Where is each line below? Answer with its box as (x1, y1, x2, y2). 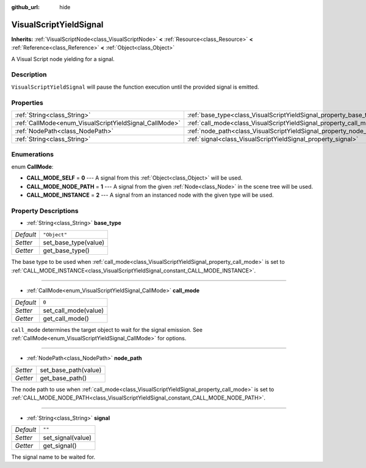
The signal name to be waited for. (11, 453, 96, 461)
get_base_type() (43, 246, 90, 255)
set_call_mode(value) (43, 306, 104, 315)
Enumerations (11, 150, 54, 159)
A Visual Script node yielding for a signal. (11, 55, 115, 62)
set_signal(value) (43, 433, 91, 442)
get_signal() (43, 441, 77, 450)
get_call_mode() (43, 314, 90, 323)
